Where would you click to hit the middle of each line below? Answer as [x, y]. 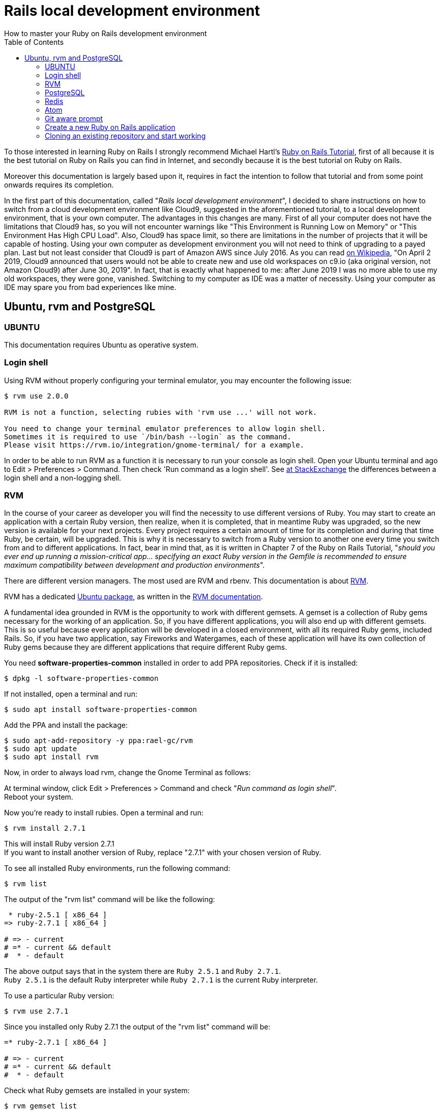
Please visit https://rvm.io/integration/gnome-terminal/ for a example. [154, 445]
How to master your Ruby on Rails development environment [106, 33]
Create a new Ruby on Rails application [110, 127]
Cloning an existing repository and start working [125, 136]
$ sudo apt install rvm [51, 757]
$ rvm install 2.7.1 [45, 828]
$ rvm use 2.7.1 [36, 1011]
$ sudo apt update [41, 749]
